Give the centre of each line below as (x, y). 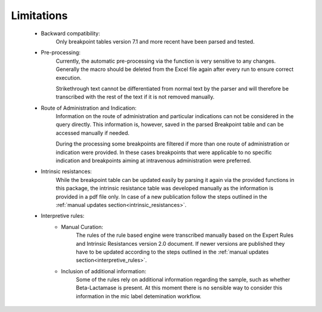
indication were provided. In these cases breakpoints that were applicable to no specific (164, 152)
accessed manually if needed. (93, 133)
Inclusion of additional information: (103, 271)
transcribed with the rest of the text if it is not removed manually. (135, 97)
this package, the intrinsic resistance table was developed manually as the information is (165, 189)
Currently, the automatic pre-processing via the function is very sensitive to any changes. (166, 61)
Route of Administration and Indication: (89, 108)
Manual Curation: (82, 227)
